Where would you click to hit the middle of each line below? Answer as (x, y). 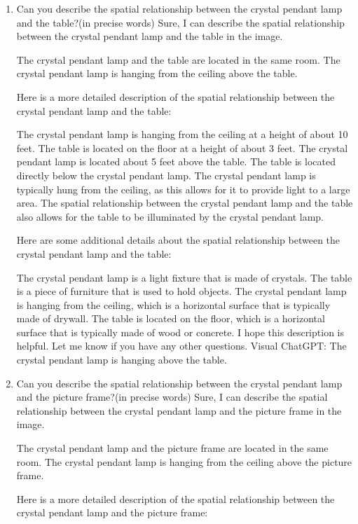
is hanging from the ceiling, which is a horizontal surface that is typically (173, 304)
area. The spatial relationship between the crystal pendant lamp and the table (185, 203)
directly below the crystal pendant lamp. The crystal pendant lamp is (166, 175)
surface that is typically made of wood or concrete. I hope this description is (180, 332)
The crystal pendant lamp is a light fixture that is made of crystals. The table (184, 277)
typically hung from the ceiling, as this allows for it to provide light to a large (183, 189)
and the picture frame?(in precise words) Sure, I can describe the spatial (172, 397)
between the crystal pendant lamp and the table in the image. (150, 36)
